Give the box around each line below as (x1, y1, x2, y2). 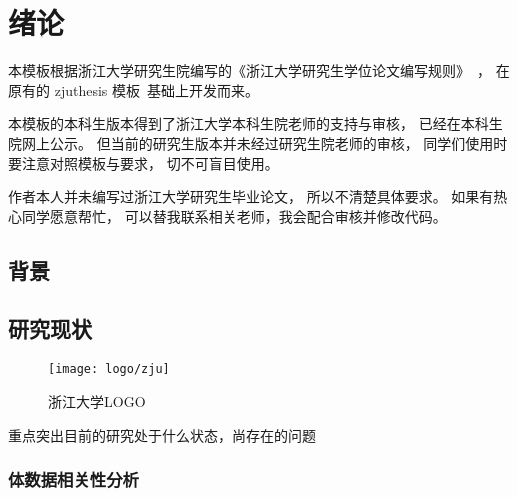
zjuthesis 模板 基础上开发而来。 (54, 79, 259, 100)
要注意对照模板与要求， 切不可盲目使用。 (8, 152, 279, 173)
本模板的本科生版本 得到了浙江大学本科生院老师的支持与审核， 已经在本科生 (8, 113, 503, 134)
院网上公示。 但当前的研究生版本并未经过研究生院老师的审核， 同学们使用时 (8, 132, 508, 153)
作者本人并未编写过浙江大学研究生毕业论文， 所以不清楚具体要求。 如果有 (8, 186, 494, 207)
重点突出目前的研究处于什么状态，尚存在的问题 (8, 424, 316, 445)
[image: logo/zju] (48, 362, 170, 377)
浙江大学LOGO (48, 390, 146, 411)
